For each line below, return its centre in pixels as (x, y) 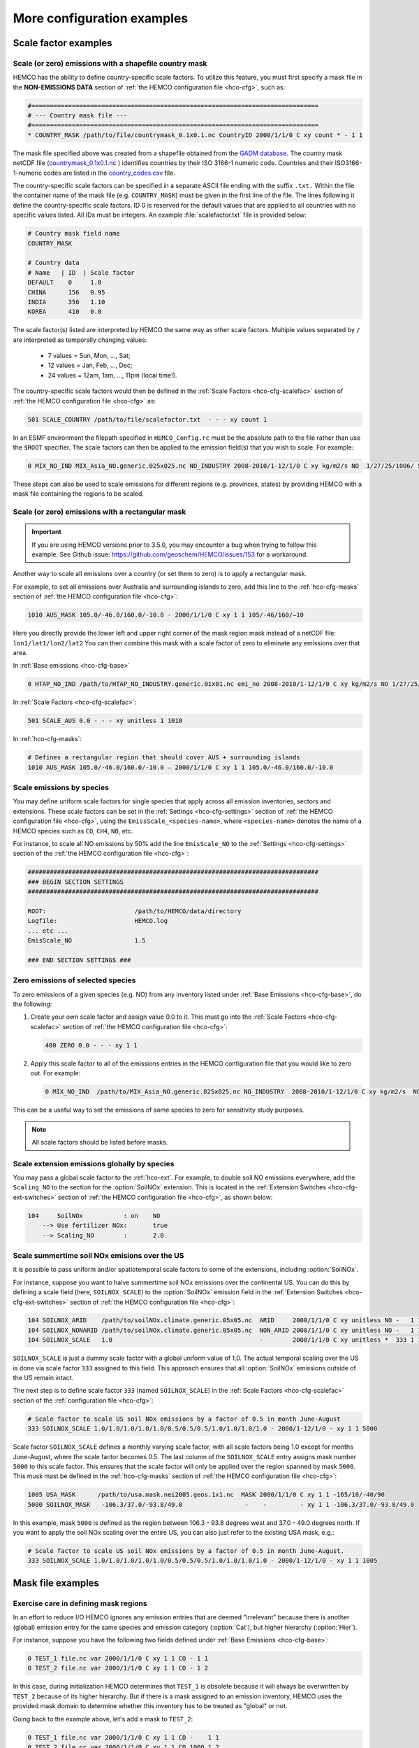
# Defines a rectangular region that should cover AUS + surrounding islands (164, 758)
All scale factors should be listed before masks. (100, 1142)
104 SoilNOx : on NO (94, 1216)
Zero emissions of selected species (74, 980)
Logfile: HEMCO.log (97, 921)
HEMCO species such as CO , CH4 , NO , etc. (73, 831)
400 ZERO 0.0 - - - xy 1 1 (91, 1045)
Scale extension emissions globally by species (94, 1163)
